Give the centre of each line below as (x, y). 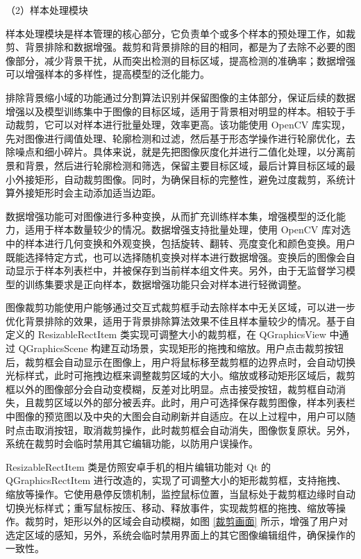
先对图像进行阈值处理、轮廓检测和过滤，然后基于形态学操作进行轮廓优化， (176, 138)
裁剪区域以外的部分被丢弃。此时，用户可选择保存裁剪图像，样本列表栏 (195, 402)
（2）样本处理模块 (47, 10)
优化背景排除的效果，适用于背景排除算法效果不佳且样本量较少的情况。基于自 (180, 320)
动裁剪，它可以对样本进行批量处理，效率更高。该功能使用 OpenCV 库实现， (178, 125)
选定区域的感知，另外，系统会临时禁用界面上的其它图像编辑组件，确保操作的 (180, 534)
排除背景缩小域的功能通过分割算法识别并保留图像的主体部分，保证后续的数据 (180, 97)
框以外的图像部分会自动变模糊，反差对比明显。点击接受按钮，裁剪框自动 (171, 389)
